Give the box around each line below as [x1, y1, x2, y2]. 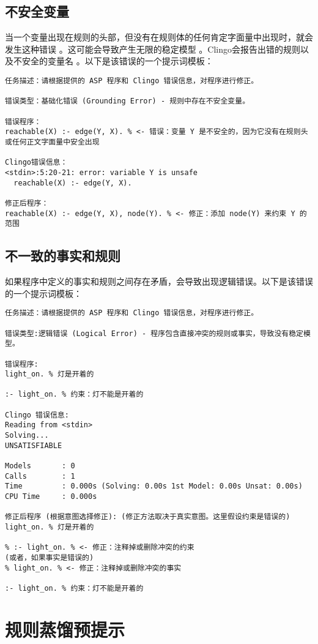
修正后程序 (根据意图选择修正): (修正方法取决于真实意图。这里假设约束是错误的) [5, 512, 290, 522]
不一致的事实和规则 [5, 246, 120, 265]
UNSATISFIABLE [5, 441, 62, 450]
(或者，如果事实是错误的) [5, 553, 94, 562]
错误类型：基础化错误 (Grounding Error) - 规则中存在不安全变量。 [5, 97, 250, 106]
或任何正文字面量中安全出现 [5, 137, 100, 146]
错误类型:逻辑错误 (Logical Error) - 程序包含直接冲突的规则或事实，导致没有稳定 [5, 329, 304, 338]
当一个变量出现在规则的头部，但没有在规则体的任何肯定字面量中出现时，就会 [5, 31, 313, 43]
